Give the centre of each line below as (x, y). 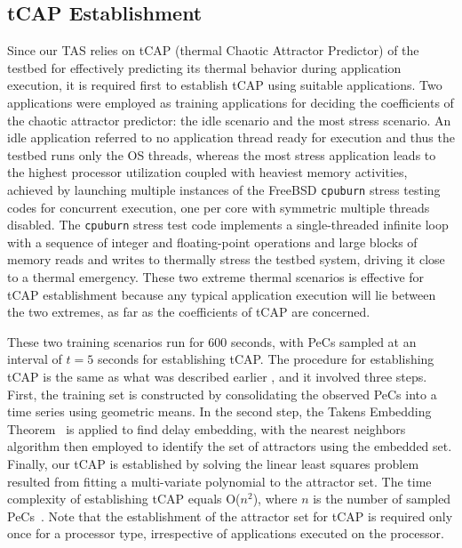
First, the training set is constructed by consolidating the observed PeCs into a (222, 394)
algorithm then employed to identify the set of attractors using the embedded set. (230, 446)
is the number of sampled (382, 499)
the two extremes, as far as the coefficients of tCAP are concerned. (189, 312)
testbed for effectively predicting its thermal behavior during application (204, 67)
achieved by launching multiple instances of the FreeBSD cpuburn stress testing (224, 189)
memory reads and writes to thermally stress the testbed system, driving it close (226, 259)
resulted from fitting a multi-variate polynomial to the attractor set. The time (219, 481)
